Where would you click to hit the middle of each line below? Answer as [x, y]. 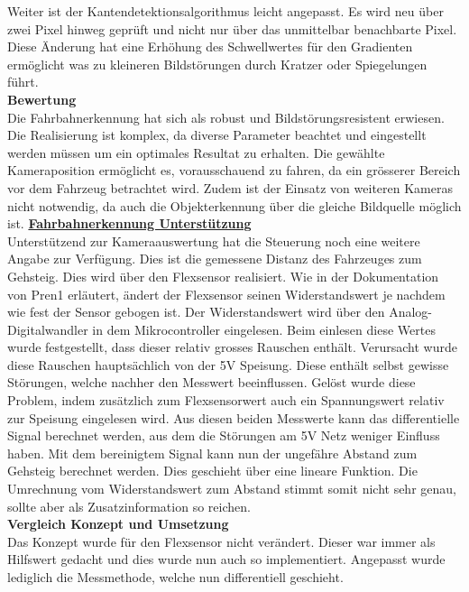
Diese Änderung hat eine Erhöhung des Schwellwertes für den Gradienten [210, 46]
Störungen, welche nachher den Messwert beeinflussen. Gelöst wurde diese [212, 382]
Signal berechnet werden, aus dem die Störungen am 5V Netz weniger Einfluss [224, 435]
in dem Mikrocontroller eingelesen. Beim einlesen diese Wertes [264, 329]
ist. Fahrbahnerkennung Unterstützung [129, 223]
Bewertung [42, 99]
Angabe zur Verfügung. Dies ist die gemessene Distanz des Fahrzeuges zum [215, 259]
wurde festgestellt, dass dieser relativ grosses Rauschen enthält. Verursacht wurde [232, 347]
